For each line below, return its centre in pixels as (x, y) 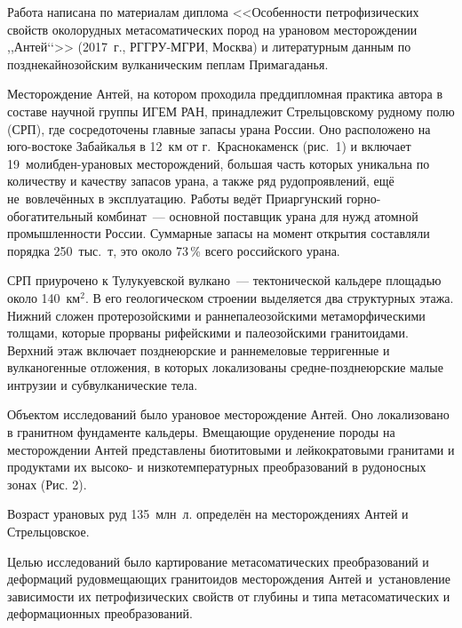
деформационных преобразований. (100, 613)
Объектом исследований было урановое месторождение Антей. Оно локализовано (228, 414)
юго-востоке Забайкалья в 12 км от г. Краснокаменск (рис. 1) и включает (209, 146)
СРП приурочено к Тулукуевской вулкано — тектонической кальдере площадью (224, 280)
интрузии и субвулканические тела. (103, 384)
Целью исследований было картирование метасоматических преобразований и (218, 561)
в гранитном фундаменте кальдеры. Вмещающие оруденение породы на (201, 432)
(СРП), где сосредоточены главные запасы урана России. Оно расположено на (219, 128)
